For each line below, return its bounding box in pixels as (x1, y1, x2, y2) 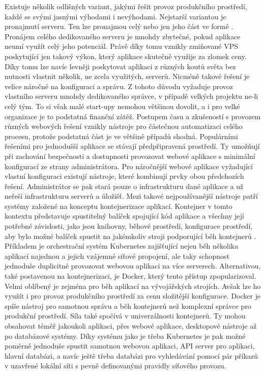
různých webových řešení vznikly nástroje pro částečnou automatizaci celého (5, 121, 243, 131)
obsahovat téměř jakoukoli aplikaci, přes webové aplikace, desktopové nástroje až (5, 320, 257, 331)
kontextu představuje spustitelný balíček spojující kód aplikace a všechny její (5, 210, 245, 221)
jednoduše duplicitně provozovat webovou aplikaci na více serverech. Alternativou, (5, 260, 261, 271)
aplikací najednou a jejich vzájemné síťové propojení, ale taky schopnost (5, 250, 230, 261)
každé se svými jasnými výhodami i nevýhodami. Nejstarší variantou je (5, 11, 226, 21)
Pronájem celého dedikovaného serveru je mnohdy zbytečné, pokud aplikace (5, 31, 241, 41)
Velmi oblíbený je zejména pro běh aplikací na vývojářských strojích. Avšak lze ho (5, 280, 261, 291)
